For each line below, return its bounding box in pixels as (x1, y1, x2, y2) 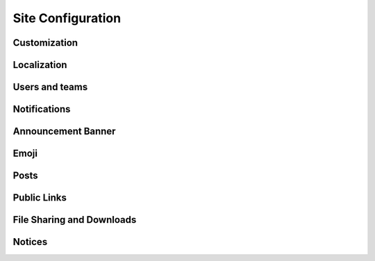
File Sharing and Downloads (12, 214, 137, 226)
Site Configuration (12, 10, 122, 26)
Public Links (12, 192, 67, 204)
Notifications (12, 103, 71, 115)
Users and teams (12, 81, 88, 93)
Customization (12, 37, 78, 49)
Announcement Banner (12, 126, 116, 137)
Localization (12, 59, 67, 71)
